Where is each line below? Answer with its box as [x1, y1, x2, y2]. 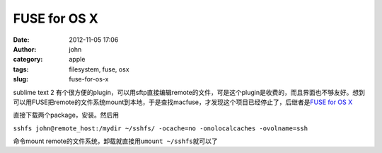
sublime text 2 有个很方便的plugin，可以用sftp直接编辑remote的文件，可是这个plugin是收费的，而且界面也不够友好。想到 [13, 88, 366, 96]
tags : [13, 64, 29, 74]
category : [13, 55, 43, 64]
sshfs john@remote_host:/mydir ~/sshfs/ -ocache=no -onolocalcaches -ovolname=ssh [13, 124, 308, 132]
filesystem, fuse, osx [69, 64, 130, 74]
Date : [13, 35, 30, 44]
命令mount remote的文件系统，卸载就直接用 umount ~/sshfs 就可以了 [13, 137, 219, 145]
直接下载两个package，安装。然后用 [13, 110, 120, 120]
